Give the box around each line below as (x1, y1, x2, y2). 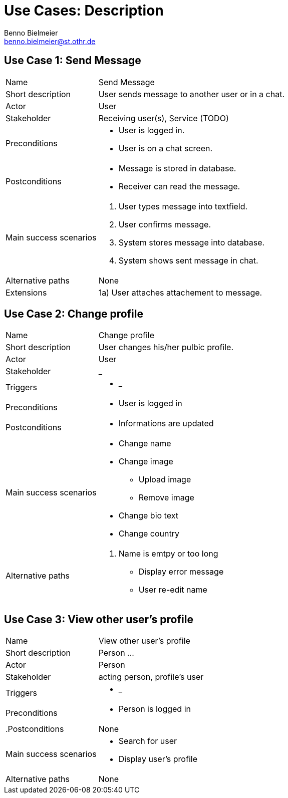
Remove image (138, 492, 194, 503)
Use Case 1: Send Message (4, 54, 141, 67)
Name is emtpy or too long (118, 549, 218, 559)
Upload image (138, 474, 191, 485)
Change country (118, 528, 179, 539)
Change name (118, 438, 171, 449)
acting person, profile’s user (98, 672, 204, 682)
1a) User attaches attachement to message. (98, 287, 262, 298)
